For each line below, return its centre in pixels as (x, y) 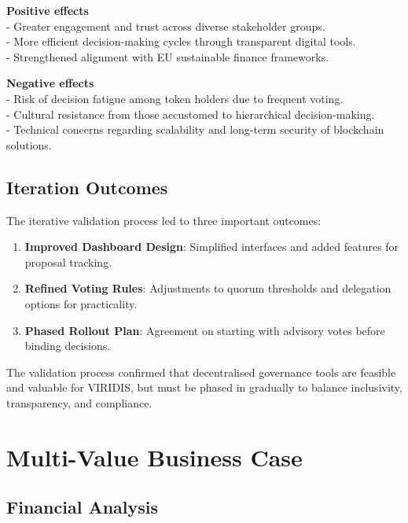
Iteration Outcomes (87, 187)
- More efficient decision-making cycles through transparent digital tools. (181, 41)
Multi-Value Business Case (154, 457)
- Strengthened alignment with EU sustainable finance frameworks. (168, 56)
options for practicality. (81, 303)
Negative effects (50, 83)
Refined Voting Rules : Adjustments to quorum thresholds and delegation (208, 288)
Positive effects (48, 10)
